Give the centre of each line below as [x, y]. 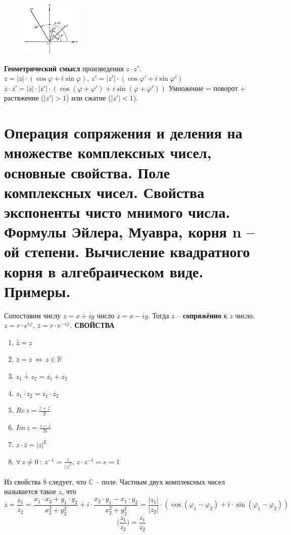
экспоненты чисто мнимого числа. [117, 211]
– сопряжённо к [202, 315]
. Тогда [159, 315]
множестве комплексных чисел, [108, 152]
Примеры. [37, 291]
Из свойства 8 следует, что [45, 481]
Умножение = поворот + [207, 88]
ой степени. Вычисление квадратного [127, 251]
